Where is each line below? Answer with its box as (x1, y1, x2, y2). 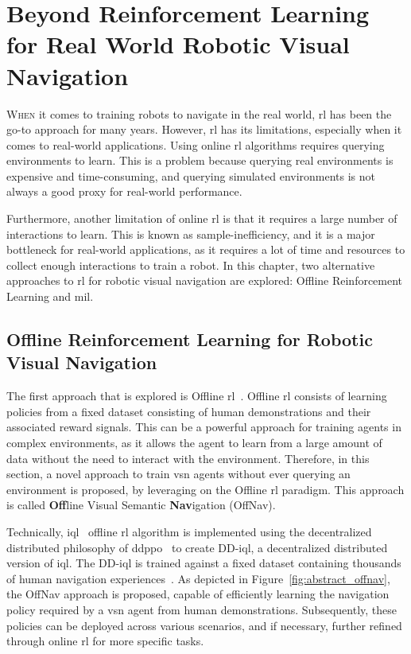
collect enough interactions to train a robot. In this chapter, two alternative (6, 256, 375, 273)
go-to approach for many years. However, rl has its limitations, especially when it (6, 121, 402, 138)
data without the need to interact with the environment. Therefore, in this (6, 450, 370, 466)
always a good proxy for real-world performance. (6, 183, 242, 200)
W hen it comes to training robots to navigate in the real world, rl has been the (6, 105, 392, 122)
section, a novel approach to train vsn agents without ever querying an (6, 465, 351, 482)
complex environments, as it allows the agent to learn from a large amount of (6, 434, 382, 450)
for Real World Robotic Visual (6, 28, 350, 60)
